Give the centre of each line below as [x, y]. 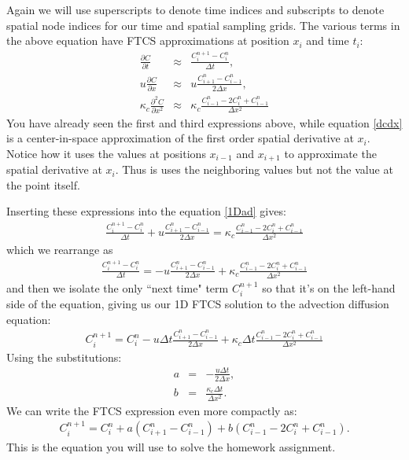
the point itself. [43, 184]
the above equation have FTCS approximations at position [148, 40]
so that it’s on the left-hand [329, 287]
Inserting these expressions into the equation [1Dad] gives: [146, 211]
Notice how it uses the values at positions [106, 153]
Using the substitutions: [64, 357]
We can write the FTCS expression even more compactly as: [152, 410]
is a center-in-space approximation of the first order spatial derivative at [180, 138]
